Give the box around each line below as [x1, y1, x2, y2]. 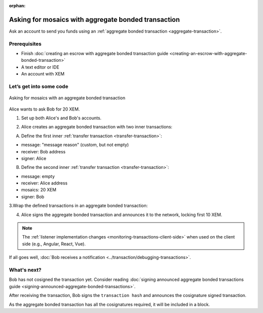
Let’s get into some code [9, 83, 68, 90]
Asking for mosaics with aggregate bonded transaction [9, 15, 180, 24]
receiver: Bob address [21, 148, 66, 154]
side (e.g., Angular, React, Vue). [22, 241, 86, 247]
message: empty [21, 173, 55, 179]
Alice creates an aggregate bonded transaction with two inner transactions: [21, 124, 172, 130]
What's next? [9, 266, 41, 273]
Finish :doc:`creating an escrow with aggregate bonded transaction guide [21, 51, 169, 56]
